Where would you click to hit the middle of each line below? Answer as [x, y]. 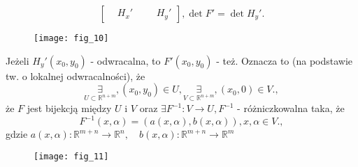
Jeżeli [17, 60]
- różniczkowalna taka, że [291, 108]
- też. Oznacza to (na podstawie [285, 60]
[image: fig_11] [71, 156]
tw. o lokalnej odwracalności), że [76, 75]
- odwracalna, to [126, 60]
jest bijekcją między [69, 108]
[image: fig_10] [71, 38]
